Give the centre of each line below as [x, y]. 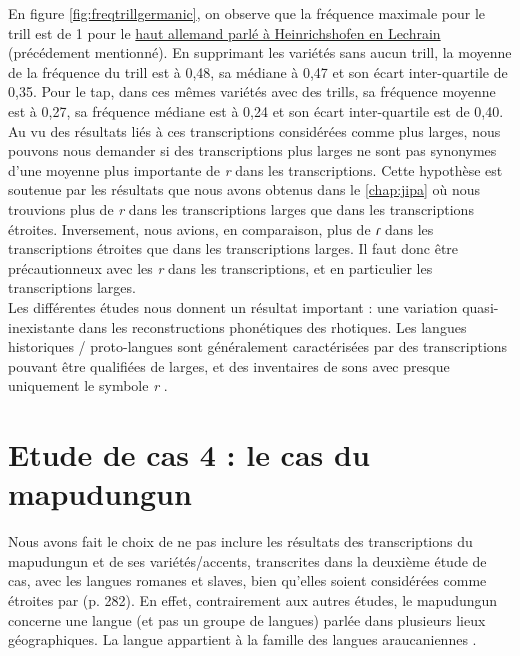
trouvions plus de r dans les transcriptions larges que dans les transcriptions [241, 208]
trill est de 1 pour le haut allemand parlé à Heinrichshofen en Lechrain [224, 32]
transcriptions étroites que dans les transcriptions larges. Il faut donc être [233, 248]
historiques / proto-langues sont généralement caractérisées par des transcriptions [258, 346]
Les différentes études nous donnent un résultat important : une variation [233, 306]
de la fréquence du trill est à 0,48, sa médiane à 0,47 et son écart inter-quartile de [258, 71]
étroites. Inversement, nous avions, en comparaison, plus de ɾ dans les [221, 228]
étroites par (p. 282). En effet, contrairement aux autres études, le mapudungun [253, 599]
